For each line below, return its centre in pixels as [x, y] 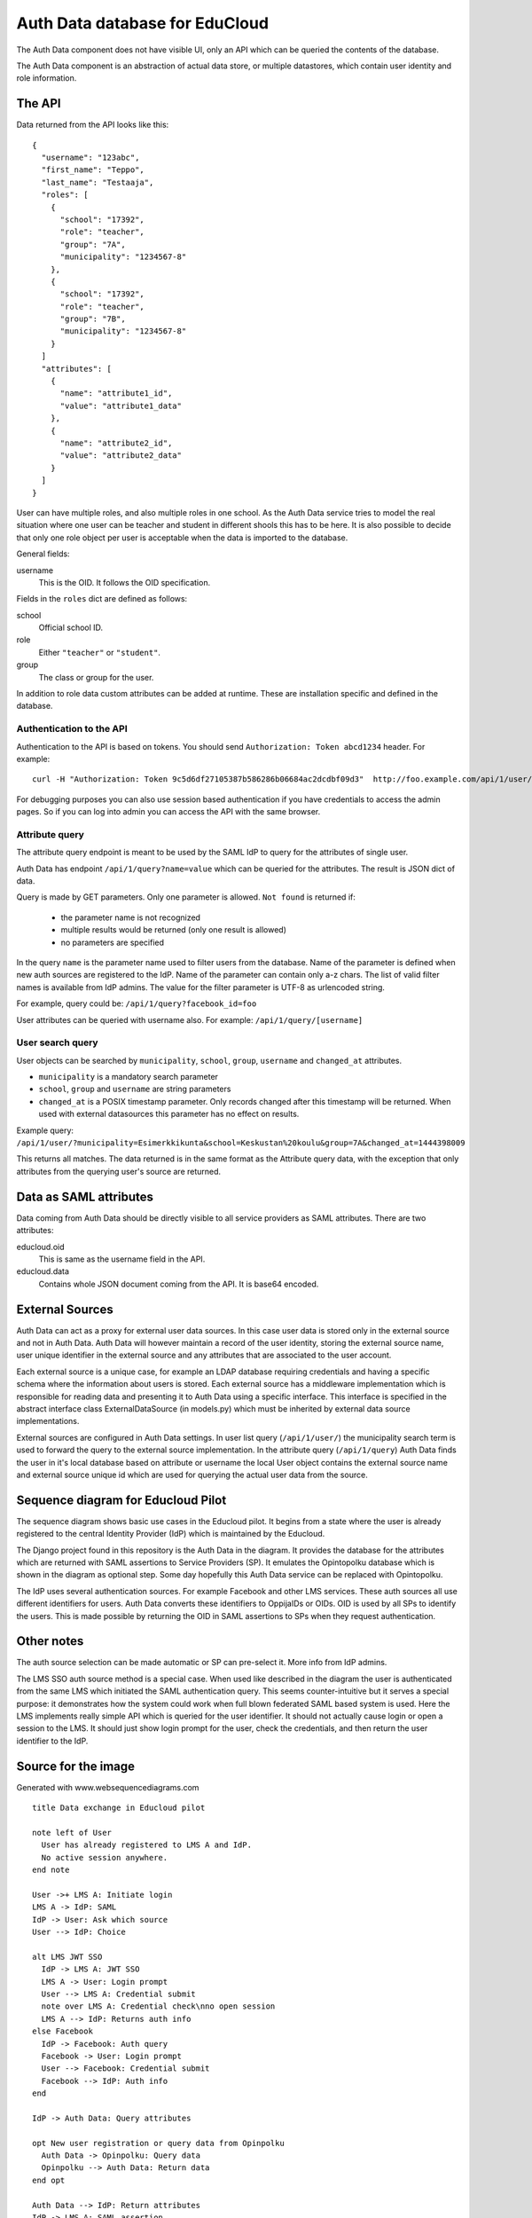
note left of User [72, 1833]
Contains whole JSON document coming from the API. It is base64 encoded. [179, 1284]
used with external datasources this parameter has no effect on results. [169, 1114]
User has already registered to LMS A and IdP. [147, 1845]
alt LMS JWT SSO [67, 1957]
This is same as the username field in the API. [122, 1259]
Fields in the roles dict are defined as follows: [102, 599]
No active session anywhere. [105, 1857]
